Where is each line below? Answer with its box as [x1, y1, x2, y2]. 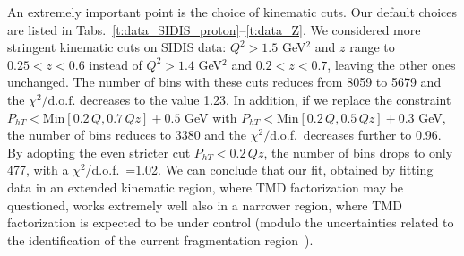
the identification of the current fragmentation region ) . [7, 230, 314, 249]
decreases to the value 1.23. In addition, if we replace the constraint [79, 90, 451, 108]
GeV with [185, 107, 237, 126]
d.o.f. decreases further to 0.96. [270, 125, 442, 144]
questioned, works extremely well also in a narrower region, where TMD [7, 195, 402, 214]
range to [349, 38, 395, 56]
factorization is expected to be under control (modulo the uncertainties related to [7, 213, 454, 232]
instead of [89, 55, 142, 73]
